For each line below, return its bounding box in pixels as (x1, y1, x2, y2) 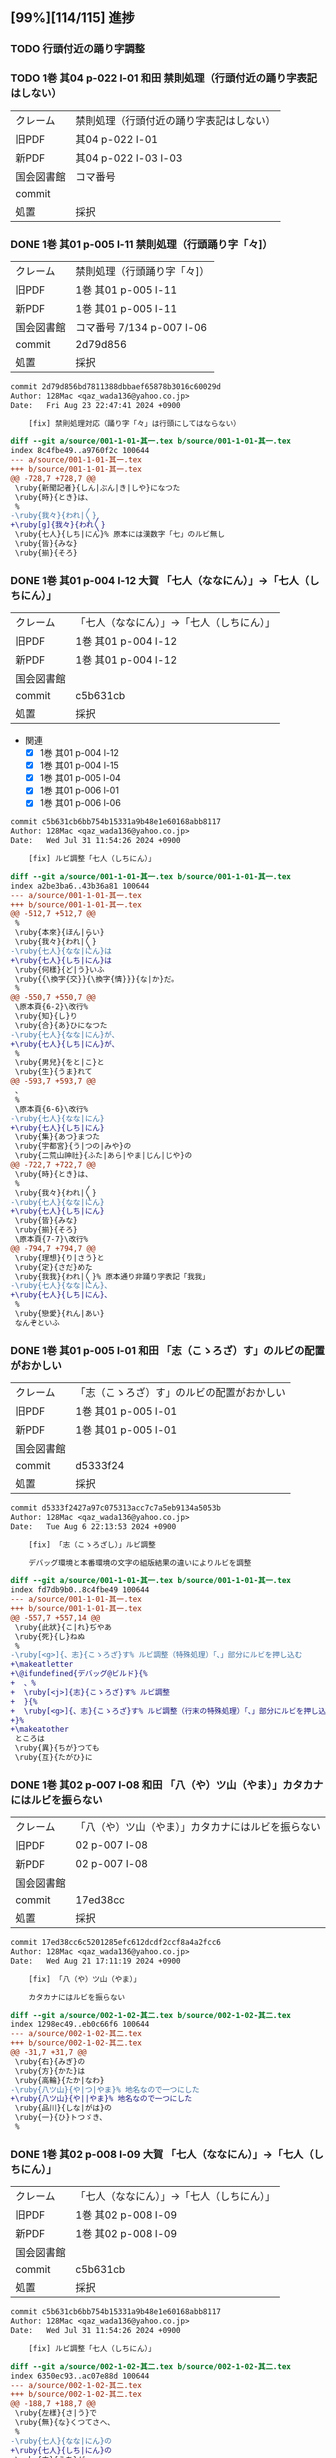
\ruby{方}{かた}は (14, 2066, 86, 2076)
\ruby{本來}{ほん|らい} (14, 928, 105, 938)
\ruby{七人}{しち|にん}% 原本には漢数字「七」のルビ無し (14, 529, 225, 540)
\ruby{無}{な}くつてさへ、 (14, 2418, 115, 2428)
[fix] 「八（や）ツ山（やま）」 (28, 1974, 142, 1984)
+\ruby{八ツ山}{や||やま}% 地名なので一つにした (10, 2094, 193, 2104)
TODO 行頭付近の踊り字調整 (10, 42, 145, 56)
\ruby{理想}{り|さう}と (14, 1253, 105, 1263)
